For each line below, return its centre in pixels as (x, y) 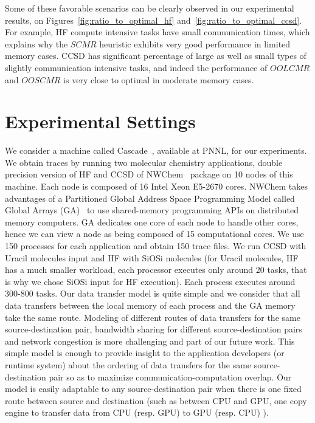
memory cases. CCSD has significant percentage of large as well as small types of (156, 56)
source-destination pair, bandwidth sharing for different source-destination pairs (154, 329)
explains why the (36, 43)
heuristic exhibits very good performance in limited (195, 43)
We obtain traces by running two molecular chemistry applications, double (144, 162)
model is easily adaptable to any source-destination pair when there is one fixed (153, 389)
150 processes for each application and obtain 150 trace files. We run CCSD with (156, 246)
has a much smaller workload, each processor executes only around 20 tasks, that (156, 270)
